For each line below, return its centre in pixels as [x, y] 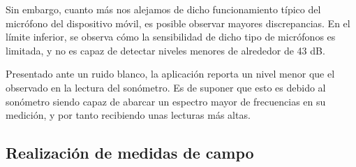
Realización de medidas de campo [130, 153]
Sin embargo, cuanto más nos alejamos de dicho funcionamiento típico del [163, 9]
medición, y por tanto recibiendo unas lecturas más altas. [128, 115]
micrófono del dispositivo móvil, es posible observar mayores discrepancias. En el [178, 23]
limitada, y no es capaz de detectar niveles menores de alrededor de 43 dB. [165, 50]
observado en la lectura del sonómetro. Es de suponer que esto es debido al [166, 87]
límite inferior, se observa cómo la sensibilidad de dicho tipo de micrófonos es [171, 37]
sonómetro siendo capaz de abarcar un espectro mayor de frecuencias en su [166, 101]
